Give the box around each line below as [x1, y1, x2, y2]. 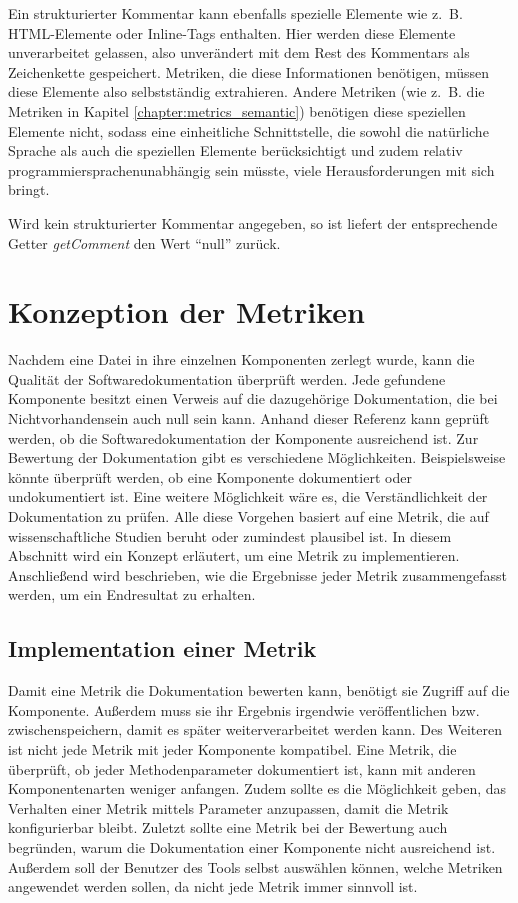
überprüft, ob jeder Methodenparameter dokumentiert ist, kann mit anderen [8, 758, 476, 779]
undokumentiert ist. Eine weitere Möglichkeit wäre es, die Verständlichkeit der [8, 486, 488, 507]
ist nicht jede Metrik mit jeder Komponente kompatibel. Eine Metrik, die [8, 738, 457, 759]
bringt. [8, 179, 50, 200]
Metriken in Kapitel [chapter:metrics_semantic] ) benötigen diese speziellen [8, 100, 466, 121]
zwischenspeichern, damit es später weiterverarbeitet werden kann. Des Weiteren [8, 719, 502, 740]
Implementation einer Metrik [8, 633, 317, 664]
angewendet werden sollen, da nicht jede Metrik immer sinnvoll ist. [8, 876, 418, 897]
